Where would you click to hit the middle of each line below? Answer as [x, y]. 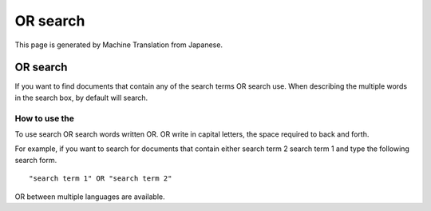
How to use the [45, 118]
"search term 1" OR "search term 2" [101, 179]
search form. [36, 160]
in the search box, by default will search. [81, 98]
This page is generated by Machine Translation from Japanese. [119, 45]
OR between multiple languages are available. [90, 197]
